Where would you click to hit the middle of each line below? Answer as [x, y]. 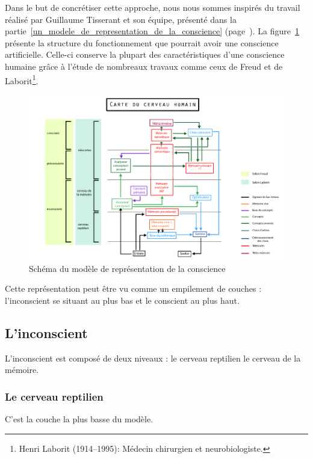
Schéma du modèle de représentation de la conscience [127, 268]
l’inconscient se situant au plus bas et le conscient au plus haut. [122, 300]
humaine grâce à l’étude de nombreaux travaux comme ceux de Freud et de [144, 66]
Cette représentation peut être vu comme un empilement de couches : [133, 288]
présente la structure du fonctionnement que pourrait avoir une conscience [142, 42]
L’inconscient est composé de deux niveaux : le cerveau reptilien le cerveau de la [153, 358]
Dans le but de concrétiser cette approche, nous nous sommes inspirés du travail [153, 7]
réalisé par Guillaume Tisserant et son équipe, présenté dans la [121, 19]
